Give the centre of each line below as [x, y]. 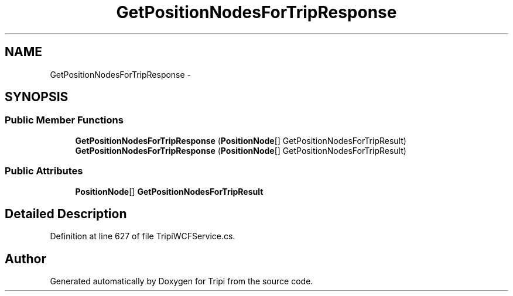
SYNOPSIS [37, 97]
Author [25, 259]
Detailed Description [66, 214]
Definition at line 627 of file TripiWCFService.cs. [143, 236]
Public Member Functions [64, 120]
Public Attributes [44, 171]
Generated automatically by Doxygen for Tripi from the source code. [182, 281]
